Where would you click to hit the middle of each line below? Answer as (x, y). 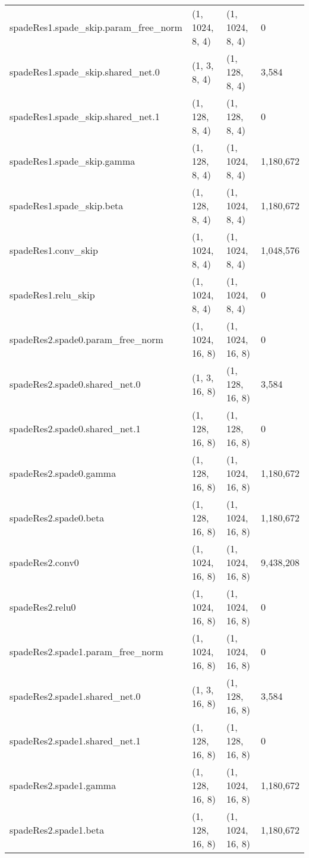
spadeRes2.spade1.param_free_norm (86, 651)
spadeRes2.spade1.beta (57, 830)
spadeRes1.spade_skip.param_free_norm (96, 27)
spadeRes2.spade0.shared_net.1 (75, 428)
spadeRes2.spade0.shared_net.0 (75, 384)
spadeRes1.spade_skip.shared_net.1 (85, 116)
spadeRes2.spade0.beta (57, 518)
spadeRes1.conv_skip (54, 250)
